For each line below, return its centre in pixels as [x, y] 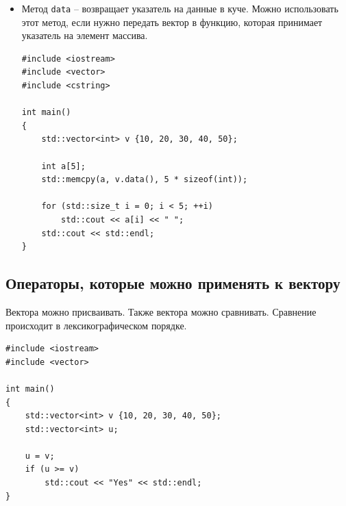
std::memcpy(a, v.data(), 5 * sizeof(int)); [145, 180]
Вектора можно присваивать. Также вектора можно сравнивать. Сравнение [161, 311]
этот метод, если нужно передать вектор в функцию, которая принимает [172, 22]
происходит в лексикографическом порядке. [96, 325]
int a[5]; [63, 166]
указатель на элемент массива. [85, 35]
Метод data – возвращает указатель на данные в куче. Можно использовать [180, 8]
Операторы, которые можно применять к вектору [173, 283]
